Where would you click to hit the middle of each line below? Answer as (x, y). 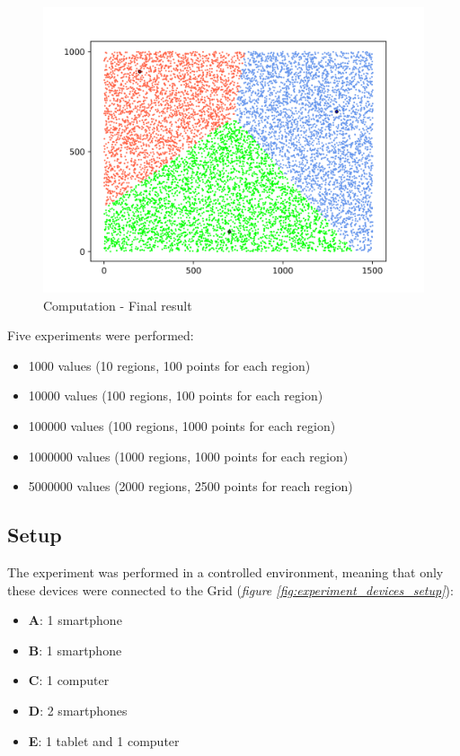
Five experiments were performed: (101, 335)
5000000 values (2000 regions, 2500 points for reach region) (190, 486)
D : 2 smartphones (78, 710)
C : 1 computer (69, 680)
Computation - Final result (118, 305)
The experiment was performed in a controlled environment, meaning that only (226, 571)
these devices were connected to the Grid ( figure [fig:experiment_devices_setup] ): (230, 589)
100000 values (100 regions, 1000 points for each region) (182, 425)
